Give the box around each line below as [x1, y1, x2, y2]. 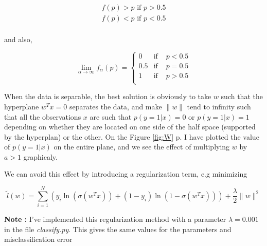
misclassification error [4, 234, 73, 244]
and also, [4, 34, 32, 45]
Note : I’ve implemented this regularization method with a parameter [4, 214, 226, 224]
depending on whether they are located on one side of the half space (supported [4, 121, 256, 132]
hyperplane [4, 101, 39, 111]
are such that [90, 111, 132, 122]
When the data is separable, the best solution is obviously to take [4, 91, 211, 102]
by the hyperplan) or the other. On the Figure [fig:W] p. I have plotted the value [4, 131, 259, 142]
